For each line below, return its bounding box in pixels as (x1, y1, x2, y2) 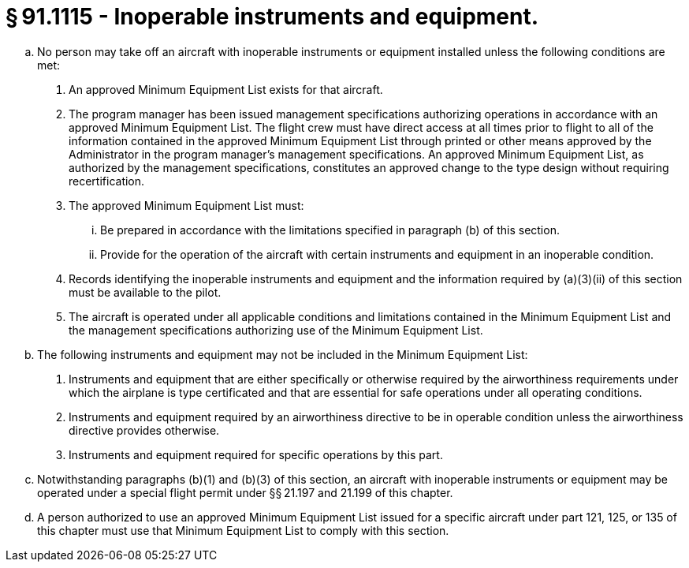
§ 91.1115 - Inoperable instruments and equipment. (6, 3, 539, 30)
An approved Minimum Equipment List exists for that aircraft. (69, 82, 383, 96)
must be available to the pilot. (69, 285, 222, 299)
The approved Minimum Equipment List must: (69, 198, 304, 212)
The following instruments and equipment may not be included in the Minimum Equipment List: (37, 347, 528, 361)
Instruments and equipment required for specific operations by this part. (69, 447, 443, 461)
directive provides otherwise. (69, 423, 220, 437)
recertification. (69, 174, 145, 188)
